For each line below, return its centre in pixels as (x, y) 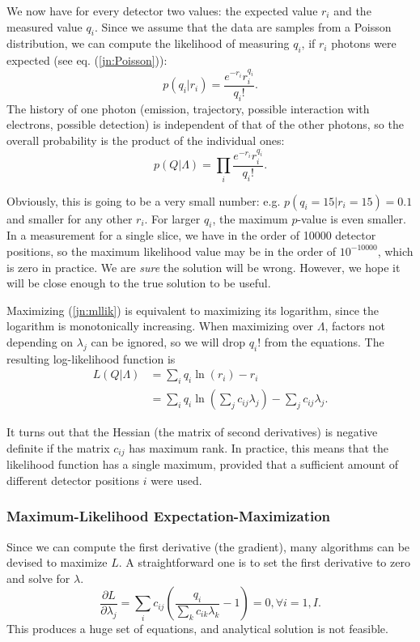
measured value (45, 26)
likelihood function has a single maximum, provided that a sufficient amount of (203, 464)
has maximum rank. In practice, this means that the (259, 447)
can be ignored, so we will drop (168, 341)
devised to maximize (57, 562)
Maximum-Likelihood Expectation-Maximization (169, 516)
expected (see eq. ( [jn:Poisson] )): (87, 60)
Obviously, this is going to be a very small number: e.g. (144, 200)
